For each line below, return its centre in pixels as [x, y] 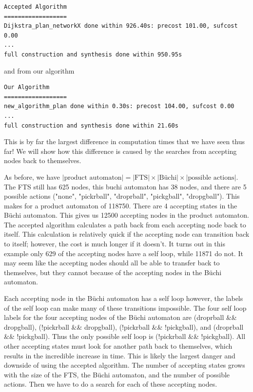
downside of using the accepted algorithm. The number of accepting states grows [125, 365]
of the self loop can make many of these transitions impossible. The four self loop [125, 308]
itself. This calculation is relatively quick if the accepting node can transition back [127, 234]
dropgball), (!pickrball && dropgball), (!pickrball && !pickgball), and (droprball [124, 327]
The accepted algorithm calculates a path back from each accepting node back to [125, 224]
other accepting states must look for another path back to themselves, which [118, 346]
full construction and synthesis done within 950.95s [93, 54]
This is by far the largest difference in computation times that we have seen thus [125, 141]
